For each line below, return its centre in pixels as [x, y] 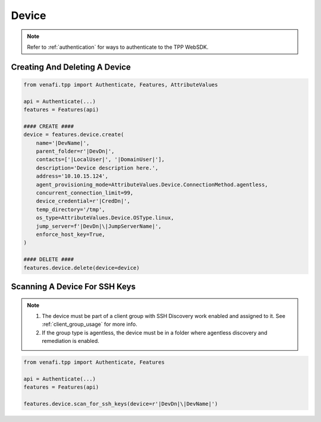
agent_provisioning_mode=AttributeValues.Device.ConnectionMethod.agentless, [152, 185]
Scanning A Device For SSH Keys [73, 286]
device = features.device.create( [74, 135]
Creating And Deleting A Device [71, 67]
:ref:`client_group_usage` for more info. [90, 325]
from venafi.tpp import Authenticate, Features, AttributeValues [121, 84]
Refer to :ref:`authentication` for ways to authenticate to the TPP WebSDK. [118, 47]
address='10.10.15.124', [72, 176]
